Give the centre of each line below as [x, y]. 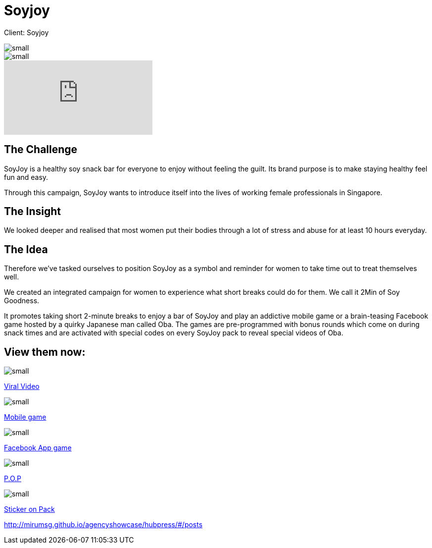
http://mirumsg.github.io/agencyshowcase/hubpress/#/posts [103, 525]
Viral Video [22, 386]
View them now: [45, 352]
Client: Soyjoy [26, 32]
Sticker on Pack [29, 509]
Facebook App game [38, 448]
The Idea [26, 249]
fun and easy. [26, 177]
